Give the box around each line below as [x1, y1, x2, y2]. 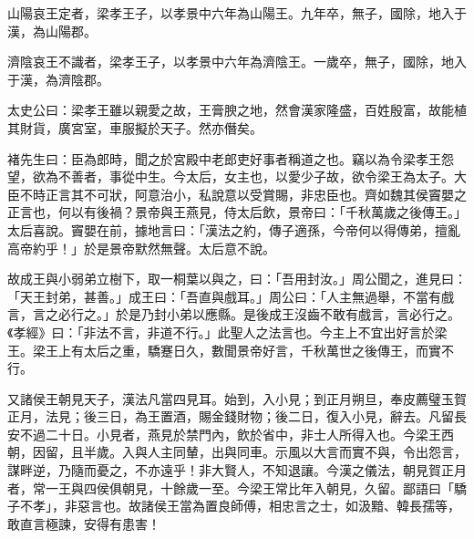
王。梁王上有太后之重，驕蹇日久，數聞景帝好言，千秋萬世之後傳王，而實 [7, 340, 441, 359]
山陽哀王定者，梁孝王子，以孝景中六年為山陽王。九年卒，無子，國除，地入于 [7, 4, 467, 22]
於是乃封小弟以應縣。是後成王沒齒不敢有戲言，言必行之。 [115, 305, 460, 324]
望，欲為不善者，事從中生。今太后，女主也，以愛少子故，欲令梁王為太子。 [7, 167, 454, 186]
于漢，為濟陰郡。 [7, 69, 109, 88]
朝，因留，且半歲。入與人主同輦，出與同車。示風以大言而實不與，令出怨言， [7, 442, 467, 461]
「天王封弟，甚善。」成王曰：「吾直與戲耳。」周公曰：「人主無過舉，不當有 [7, 286, 441, 306]
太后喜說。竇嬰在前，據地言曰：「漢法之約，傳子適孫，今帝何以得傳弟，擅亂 [7, 220, 460, 239]
